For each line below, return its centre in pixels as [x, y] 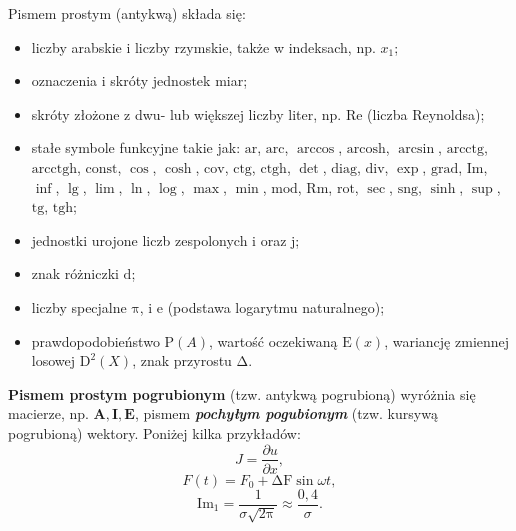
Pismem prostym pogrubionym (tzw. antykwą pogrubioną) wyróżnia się [242, 393]
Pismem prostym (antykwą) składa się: [127, 13]
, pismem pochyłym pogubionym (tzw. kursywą [286, 413]
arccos [315, 149]
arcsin [416, 149]
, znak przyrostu [182, 360]
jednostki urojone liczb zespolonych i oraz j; [165, 239]
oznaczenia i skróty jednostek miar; [139, 80]
